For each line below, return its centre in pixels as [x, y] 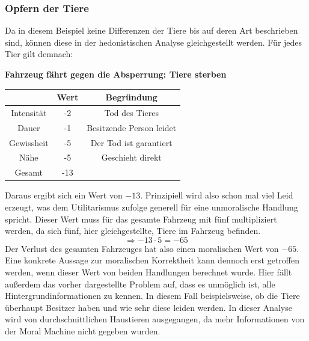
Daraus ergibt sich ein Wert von [64, 195]
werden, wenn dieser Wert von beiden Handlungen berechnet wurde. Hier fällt [148, 272]
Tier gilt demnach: [39, 54]
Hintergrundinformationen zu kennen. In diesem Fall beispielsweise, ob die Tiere [152, 296]
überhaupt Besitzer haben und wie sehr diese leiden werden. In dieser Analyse [148, 307]
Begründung [131, 97]
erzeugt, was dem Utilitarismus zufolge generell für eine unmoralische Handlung [151, 207]
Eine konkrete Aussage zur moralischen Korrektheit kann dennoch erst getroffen [152, 260]
